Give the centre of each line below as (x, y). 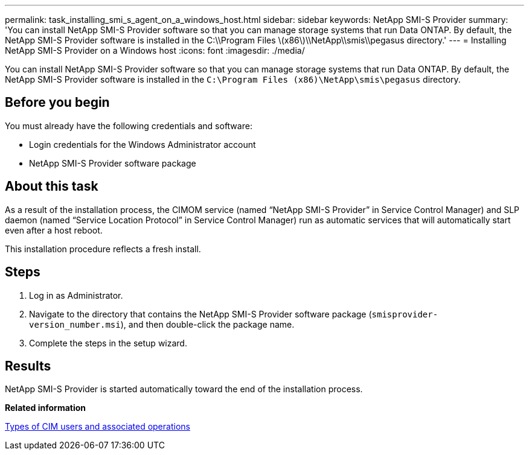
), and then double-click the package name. (207, 324)
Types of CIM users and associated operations (98, 427)
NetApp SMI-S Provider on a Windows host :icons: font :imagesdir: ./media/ (155, 50)
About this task (52, 186)
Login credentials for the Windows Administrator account (143, 144)
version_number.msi (75, 324)
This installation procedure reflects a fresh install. (103, 249)
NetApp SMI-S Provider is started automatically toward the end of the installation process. (184, 389)
